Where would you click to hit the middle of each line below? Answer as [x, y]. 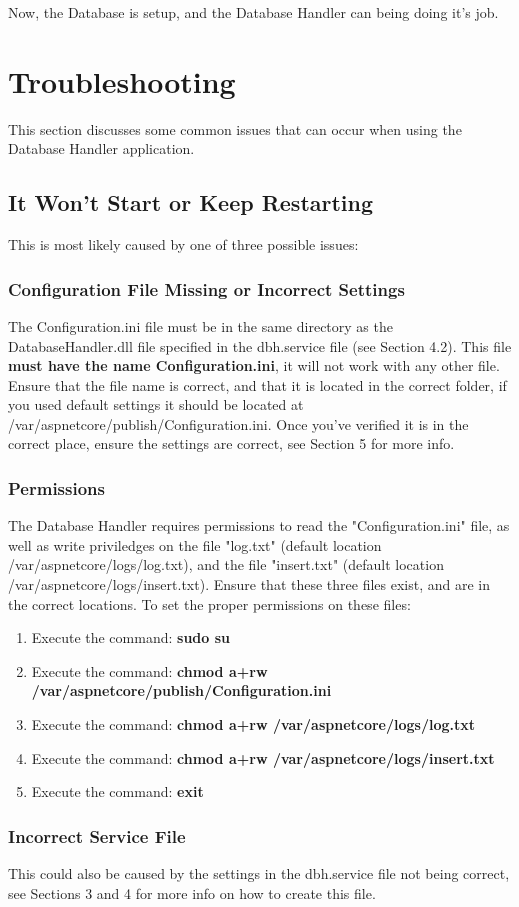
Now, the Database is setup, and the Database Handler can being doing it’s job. [253, 12]
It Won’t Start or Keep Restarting [191, 202]
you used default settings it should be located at [156, 404]
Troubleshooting [122, 80]
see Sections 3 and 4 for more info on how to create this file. [192, 892]
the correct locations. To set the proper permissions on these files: [209, 603]
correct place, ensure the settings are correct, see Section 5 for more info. [231, 443]
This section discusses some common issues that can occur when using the [235, 128]
